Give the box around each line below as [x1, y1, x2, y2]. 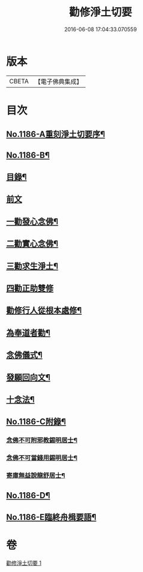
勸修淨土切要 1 [6, 559, 42, 567]
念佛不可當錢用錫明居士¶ [6, 454, 78, 462]
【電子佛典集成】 [34, 77, 83, 86]
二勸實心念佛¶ [6, 239, 59, 249]
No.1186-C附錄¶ [6, 417, 66, 427]
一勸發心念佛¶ [6, 216, 59, 227]
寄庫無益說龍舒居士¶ [6, 471, 66, 480]
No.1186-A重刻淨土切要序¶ [6, 130, 105, 140]
